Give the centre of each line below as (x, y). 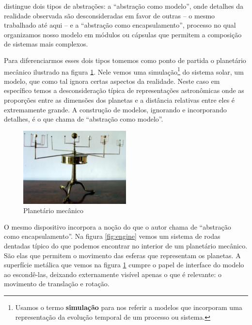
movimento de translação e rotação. (57, 284)
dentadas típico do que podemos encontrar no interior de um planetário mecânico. (126, 246)
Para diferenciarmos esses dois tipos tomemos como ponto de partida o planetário (125, 60)
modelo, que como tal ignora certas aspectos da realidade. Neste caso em (112, 81)
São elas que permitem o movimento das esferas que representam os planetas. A (122, 255)
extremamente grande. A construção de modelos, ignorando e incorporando (115, 109)
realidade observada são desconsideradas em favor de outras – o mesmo (110, 15)
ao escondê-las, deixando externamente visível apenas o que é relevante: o (113, 274)
